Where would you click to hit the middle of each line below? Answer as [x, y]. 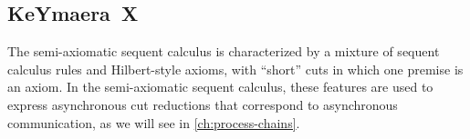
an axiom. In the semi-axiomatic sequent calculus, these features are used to [220, 87]
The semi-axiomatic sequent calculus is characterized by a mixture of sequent [224, 51]
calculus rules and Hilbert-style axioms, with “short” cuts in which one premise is [235, 69]
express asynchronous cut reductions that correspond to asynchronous [203, 104]
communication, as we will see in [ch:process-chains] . [154, 122]
